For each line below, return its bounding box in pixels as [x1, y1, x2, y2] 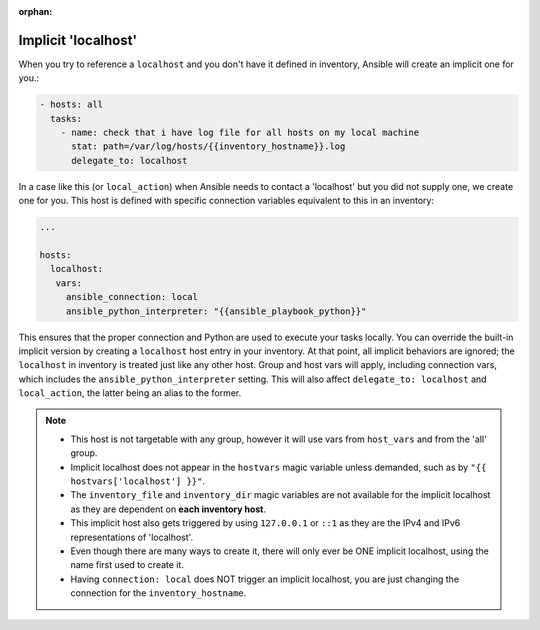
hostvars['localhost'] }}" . [70, 475, 205, 487]
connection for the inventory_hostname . [70, 587, 247, 599]
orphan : [18, 6, 53, 17]
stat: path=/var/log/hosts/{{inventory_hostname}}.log [71, 141, 346, 152]
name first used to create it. [70, 559, 185, 571]
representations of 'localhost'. [70, 531, 194, 543]
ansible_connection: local [65, 291, 199, 303]
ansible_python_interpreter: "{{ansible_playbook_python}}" [65, 305, 367, 317]
